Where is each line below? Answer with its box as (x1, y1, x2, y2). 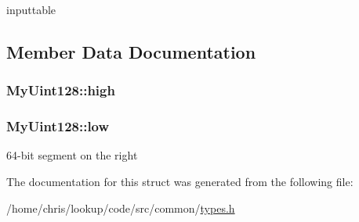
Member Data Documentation (6, 39, 256, 63)
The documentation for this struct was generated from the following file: (6, 174, 354, 190)
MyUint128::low (6, 116, 110, 136)
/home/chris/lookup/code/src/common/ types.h (6, 199, 235, 216)
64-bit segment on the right (6, 147, 138, 163)
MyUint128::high (6, 81, 115, 100)
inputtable (6, 2, 56, 17)
